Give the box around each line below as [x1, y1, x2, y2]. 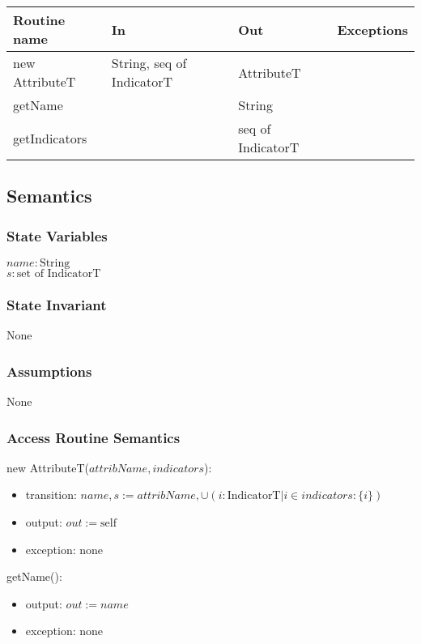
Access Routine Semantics [6, 427, 181, 447]
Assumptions [6, 360, 92, 381]
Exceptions [337, 19, 408, 39]
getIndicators [13, 128, 87, 147]
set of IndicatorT [16, 268, 101, 279]
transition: [25, 486, 77, 503]
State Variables [6, 225, 108, 245]
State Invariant [6, 294, 107, 314]
